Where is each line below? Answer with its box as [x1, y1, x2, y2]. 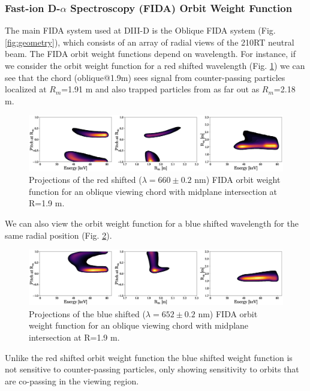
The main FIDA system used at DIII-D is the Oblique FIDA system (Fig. [5, 24, 276, 37]
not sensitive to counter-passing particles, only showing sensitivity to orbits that [5, 363, 299, 375]
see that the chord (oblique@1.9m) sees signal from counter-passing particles [5, 71, 285, 83]
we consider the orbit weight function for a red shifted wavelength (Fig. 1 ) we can [5, 59, 305, 71]
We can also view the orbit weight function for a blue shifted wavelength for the [5, 216, 299, 229]
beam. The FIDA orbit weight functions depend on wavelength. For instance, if [5, 47, 296, 60]
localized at [5, 83, 47, 95]
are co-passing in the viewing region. [5, 374, 139, 387]
